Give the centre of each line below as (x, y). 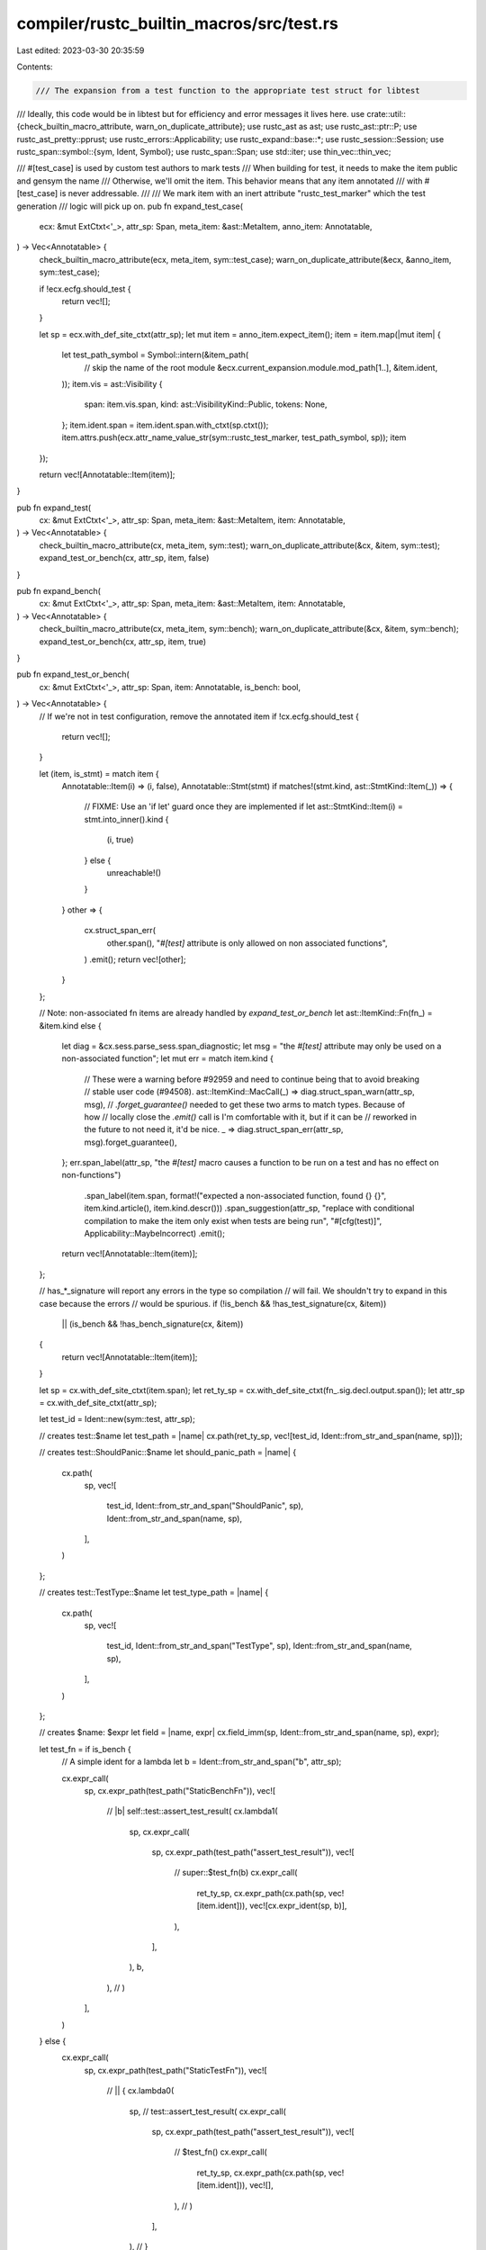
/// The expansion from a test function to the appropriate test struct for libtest (228, 90)
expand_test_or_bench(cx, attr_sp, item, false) (124, 558)
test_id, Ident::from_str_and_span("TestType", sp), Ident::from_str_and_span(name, (260, 1646)
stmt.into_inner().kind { (126, 819)
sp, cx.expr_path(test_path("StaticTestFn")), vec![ (175, 2070)
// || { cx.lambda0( (140, 2091)
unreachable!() (134, 873)
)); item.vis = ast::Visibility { (112, 383)
